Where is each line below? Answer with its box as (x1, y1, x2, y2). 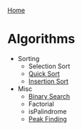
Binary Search (28, 92, 71, 100)
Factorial (28, 99, 55, 108)
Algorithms (7, 31, 76, 47)
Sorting (17, 54, 40, 63)
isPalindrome (28, 107, 67, 116)
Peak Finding (28, 114, 67, 123)
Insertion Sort (28, 77, 69, 85)
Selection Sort (28, 62, 71, 70)
